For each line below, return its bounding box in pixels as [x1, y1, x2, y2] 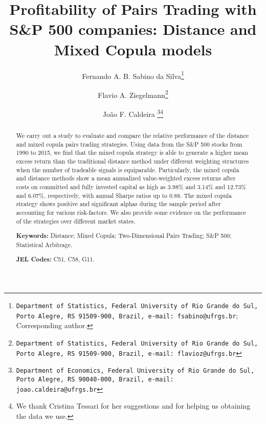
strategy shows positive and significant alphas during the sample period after [16, 199, 221, 208]
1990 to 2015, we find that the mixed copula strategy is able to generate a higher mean [16, 148, 248, 157]
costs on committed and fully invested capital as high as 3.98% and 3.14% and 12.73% [16, 182, 246, 191]
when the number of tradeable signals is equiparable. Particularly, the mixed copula [16, 165, 239, 174]
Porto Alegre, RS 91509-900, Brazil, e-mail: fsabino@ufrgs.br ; [16, 310, 238, 320]
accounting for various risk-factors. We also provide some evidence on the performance [16, 208, 246, 216]
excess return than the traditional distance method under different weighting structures [16, 157, 249, 166]
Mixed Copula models [54, 38, 212, 59]
